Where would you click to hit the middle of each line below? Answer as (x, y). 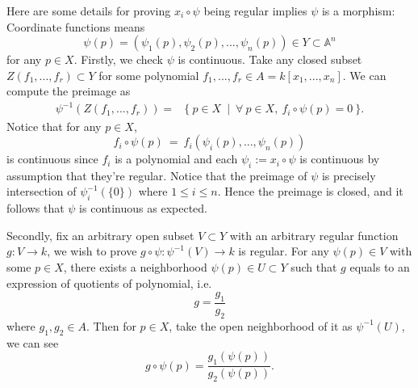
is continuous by (340, 159)
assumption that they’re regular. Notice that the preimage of (157, 175)
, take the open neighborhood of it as (261, 325)
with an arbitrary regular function (314, 235)
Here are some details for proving (89, 11)
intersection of (42, 191)
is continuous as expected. (143, 208)
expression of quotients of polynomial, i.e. (109, 283)
